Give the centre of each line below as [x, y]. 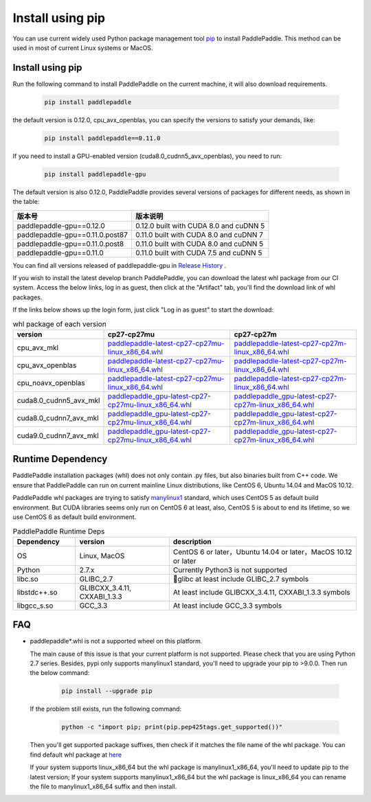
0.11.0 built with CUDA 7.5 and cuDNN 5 [199, 253]
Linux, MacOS [102, 555]
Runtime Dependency [60, 459]
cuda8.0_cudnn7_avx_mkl [58, 417]
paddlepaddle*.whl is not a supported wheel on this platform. [116, 641]
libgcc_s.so [35, 606]
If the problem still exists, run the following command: [106, 709]
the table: [26, 202]
